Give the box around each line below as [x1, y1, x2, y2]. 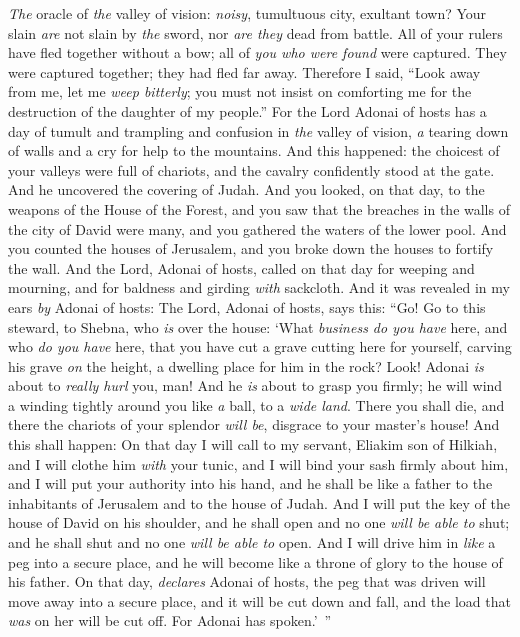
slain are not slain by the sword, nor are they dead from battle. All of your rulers [8, 22, 503, 43]
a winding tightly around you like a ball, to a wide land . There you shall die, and [8, 394, 505, 415]
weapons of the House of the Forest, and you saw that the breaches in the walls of [8, 198, 510, 219]
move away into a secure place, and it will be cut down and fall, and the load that [8, 590, 511, 611]
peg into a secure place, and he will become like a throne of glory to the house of [8, 551, 503, 572]
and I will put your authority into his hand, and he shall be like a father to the [8, 473, 493, 494]
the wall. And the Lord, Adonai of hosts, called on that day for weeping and [8, 257, 475, 278]
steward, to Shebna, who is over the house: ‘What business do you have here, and [8, 316, 508, 337]
